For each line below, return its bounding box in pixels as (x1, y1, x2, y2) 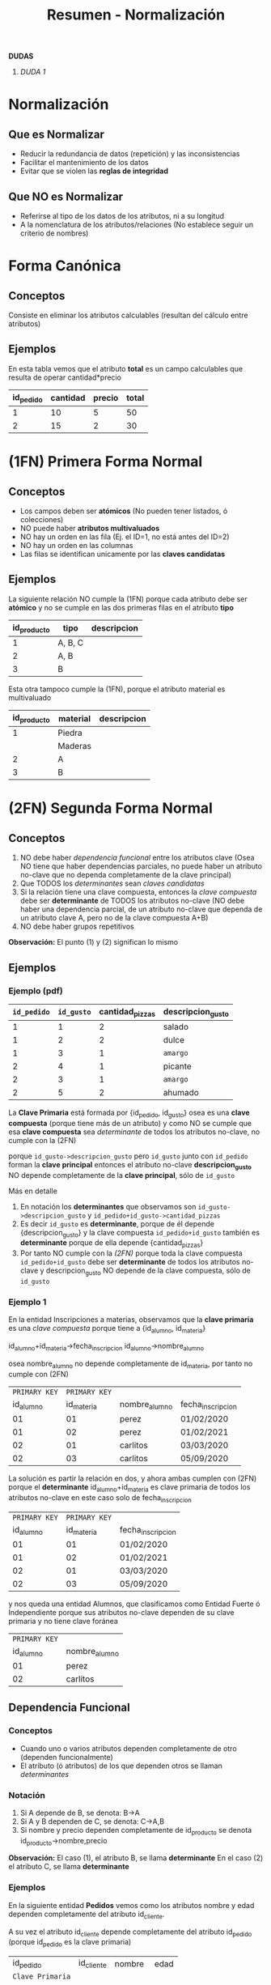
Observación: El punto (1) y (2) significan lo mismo (8, 937, 179, 947)
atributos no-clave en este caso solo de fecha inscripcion (8, 1492, 192, 1504)
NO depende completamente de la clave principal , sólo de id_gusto (8, 1170, 235, 1180)
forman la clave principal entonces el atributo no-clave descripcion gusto (8, 1159, 252, 1171)
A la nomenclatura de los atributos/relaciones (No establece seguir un (19, 220, 254, 229)
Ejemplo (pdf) (8, 985, 63, 997)
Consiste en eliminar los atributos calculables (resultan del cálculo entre (8, 310, 248, 320)
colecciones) (19, 515, 64, 524)
